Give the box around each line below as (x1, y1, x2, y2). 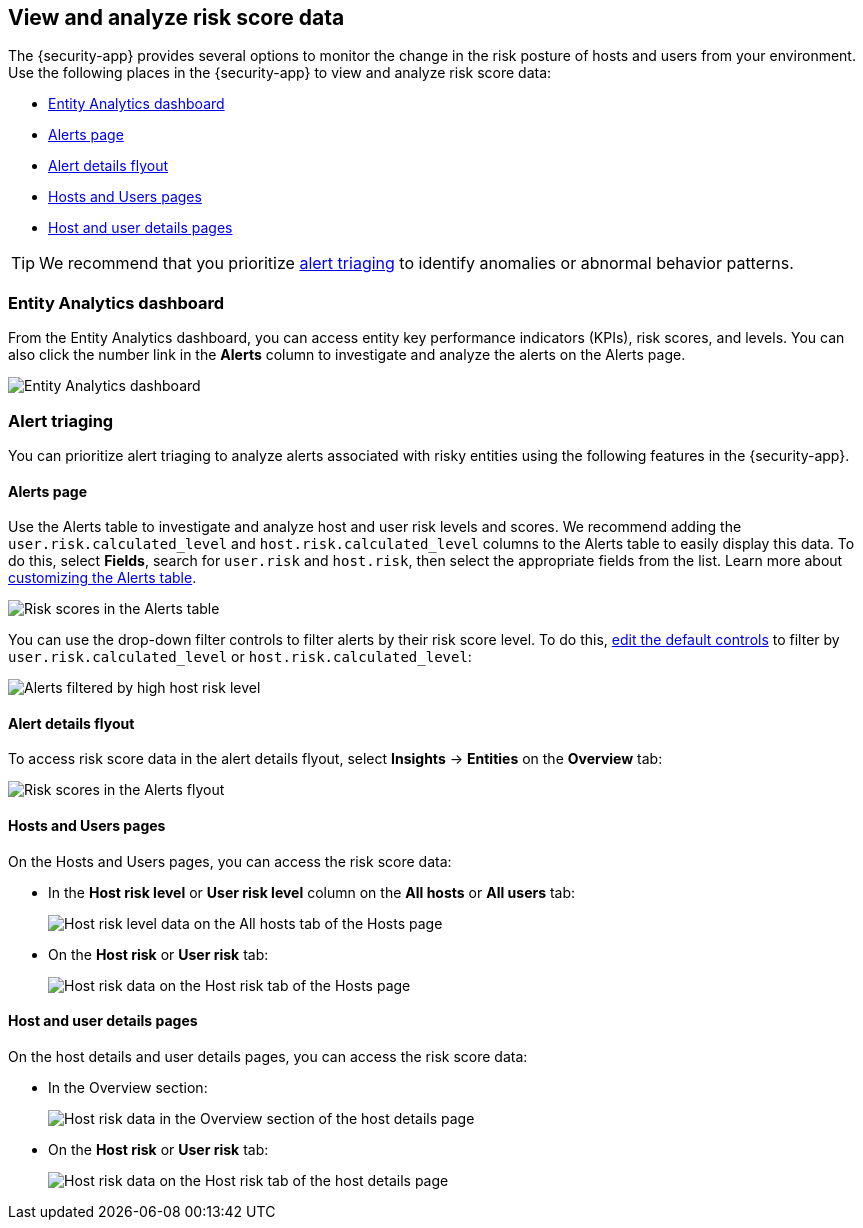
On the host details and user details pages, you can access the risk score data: (8, 1047, 528, 1065)
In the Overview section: (48, 1078, 208, 1096)
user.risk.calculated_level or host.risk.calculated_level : (8, 648, 472, 666)
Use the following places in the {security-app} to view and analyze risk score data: (8, 64, 552, 82)
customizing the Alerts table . (8, 569, 197, 587)
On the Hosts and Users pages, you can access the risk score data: (8, 852, 452, 870)
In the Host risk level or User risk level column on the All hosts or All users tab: (48, 883, 576, 901)
